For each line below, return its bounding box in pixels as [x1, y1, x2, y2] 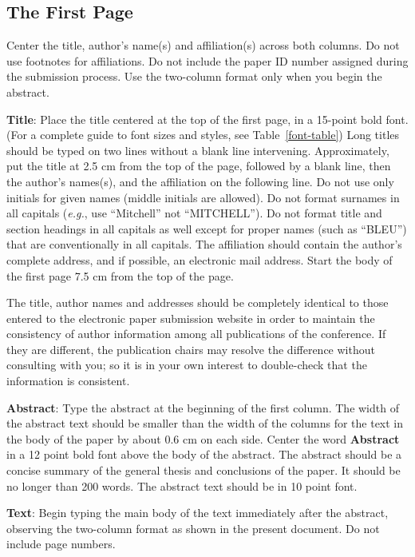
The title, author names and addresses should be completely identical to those [6, 294, 389, 311]
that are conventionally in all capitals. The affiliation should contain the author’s [6, 236, 402, 253]
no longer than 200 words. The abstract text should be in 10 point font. [6, 477, 358, 494]
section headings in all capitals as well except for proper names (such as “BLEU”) [6, 220, 407, 237]
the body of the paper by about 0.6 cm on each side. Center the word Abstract [6, 430, 400, 447]
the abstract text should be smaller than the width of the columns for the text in [6, 415, 404, 432]
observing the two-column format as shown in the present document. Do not [6, 519, 380, 536]
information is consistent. [6, 372, 130, 389]
